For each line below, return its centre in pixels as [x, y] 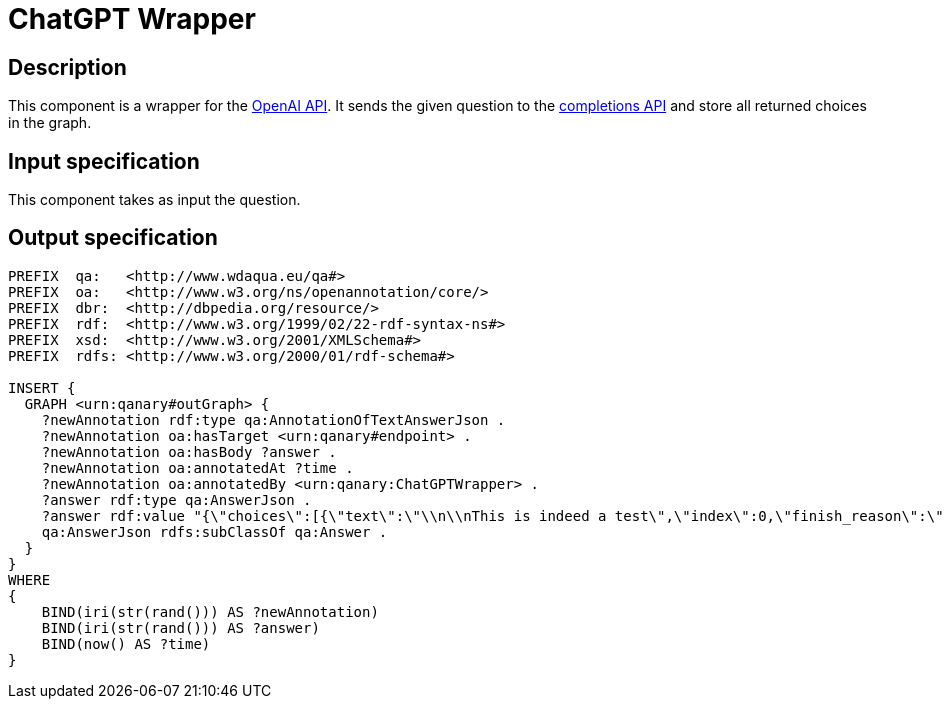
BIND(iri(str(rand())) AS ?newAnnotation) [210, 611]
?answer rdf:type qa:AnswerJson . [176, 499]
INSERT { [42, 387]
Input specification [104, 161]
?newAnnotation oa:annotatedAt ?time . [197, 467]
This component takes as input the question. [154, 200]
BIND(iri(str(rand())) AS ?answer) [180, 627]
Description [67, 67]
